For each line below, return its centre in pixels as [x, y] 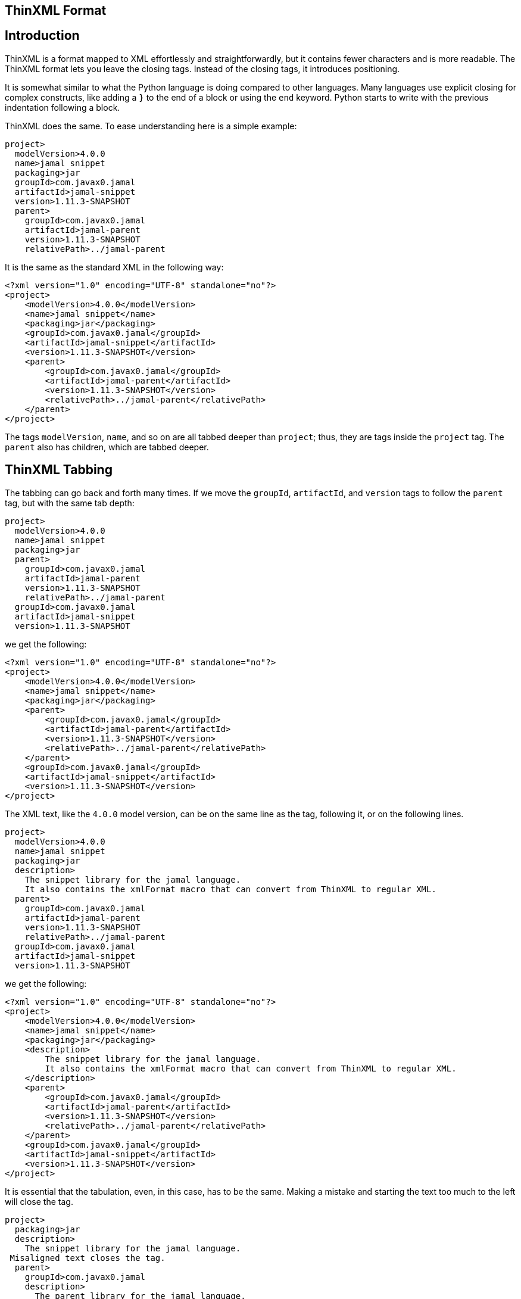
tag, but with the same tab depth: [70, 503]
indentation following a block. [63, 107]
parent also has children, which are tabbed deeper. [107, 447]
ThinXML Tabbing [59, 470]
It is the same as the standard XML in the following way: [114, 267]
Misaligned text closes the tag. [88, 1258]
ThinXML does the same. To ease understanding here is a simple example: [151, 126]
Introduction [42, 36]
